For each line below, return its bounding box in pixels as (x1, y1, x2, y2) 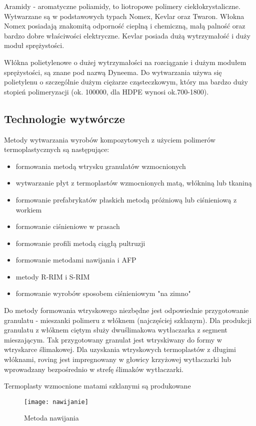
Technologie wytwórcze (4, 110, 125, 126)
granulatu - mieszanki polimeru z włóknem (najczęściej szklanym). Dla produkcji (4, 314, 251, 325)
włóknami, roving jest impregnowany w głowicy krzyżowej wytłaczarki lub (4, 354, 231, 364)
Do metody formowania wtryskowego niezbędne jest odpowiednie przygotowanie (4, 305, 249, 315)
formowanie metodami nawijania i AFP (15, 254, 136, 265)
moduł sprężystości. (4, 40, 64, 50)
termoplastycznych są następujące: (4, 144, 109, 154)
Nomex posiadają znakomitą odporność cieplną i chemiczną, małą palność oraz (4, 20, 245, 31)
